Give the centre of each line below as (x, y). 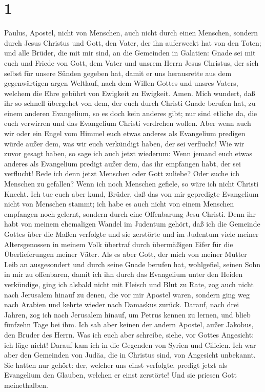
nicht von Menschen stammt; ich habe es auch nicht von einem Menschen (119, 204)
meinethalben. (26, 385)
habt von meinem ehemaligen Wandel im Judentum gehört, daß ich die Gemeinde (132, 224)
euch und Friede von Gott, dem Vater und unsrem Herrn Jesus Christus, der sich (131, 62)
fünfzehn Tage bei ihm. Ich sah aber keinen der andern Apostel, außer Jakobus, (129, 324)
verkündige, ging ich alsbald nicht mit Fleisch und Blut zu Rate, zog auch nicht (129, 284)
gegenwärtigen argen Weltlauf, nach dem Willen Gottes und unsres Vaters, (121, 83)
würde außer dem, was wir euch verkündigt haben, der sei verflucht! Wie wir (124, 143)
